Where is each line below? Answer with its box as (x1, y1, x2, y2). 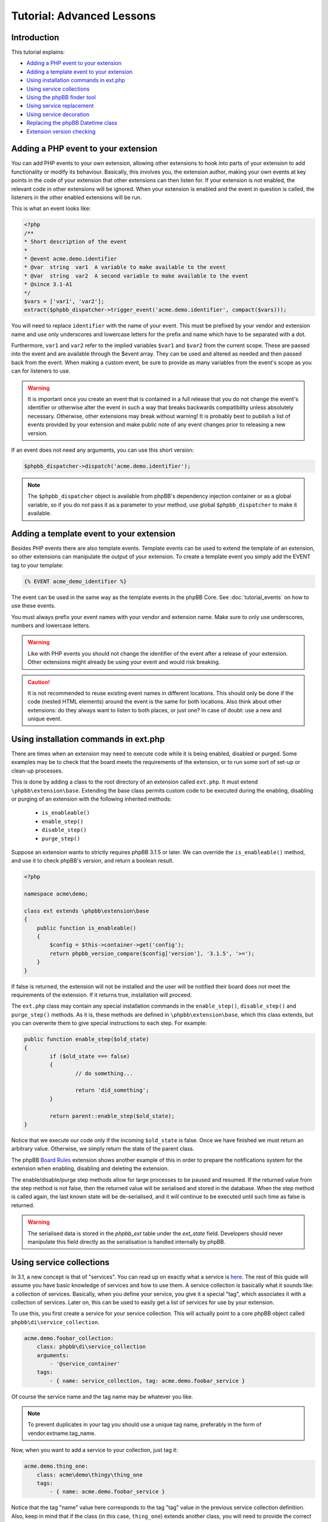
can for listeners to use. (11, 367, 71, 374)
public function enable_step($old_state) (24, 1036, 149, 1043)
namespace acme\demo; (24, 891, 89, 897)
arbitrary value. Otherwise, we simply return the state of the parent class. (11, 1145, 194, 1152)
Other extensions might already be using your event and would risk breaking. (27, 658, 220, 666)
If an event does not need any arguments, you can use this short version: (11, 446, 194, 454)
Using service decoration (26, 110, 90, 118)
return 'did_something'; (75, 1087, 149, 1094)
